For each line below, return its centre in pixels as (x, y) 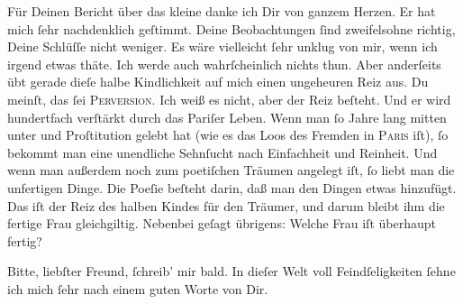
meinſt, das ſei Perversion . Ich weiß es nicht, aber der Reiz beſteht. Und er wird (229, 99)
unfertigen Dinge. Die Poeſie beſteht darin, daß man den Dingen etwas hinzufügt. (232, 187)
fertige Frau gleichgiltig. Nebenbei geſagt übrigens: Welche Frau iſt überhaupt (222, 223)
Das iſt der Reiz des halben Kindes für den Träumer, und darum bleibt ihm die (226, 205)
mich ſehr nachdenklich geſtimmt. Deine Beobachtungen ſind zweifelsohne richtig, (231, 28)
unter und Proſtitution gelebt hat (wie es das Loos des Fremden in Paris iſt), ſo (228, 135)
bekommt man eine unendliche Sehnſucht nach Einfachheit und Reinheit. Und (222, 152)
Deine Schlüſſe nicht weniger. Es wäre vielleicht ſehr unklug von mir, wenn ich (222, 46)
